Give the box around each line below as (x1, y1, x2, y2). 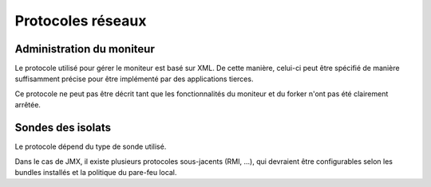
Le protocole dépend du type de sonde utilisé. (14, 142, 167, 151)
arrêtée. (14, 100, 42, 110)
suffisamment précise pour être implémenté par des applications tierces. (14, 74, 254, 84)
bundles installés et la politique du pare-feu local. (14, 167, 177, 177)
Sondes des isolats (14, 121, 112, 134)
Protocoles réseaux (14, 12, 147, 29)
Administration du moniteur (14, 42, 155, 56)
